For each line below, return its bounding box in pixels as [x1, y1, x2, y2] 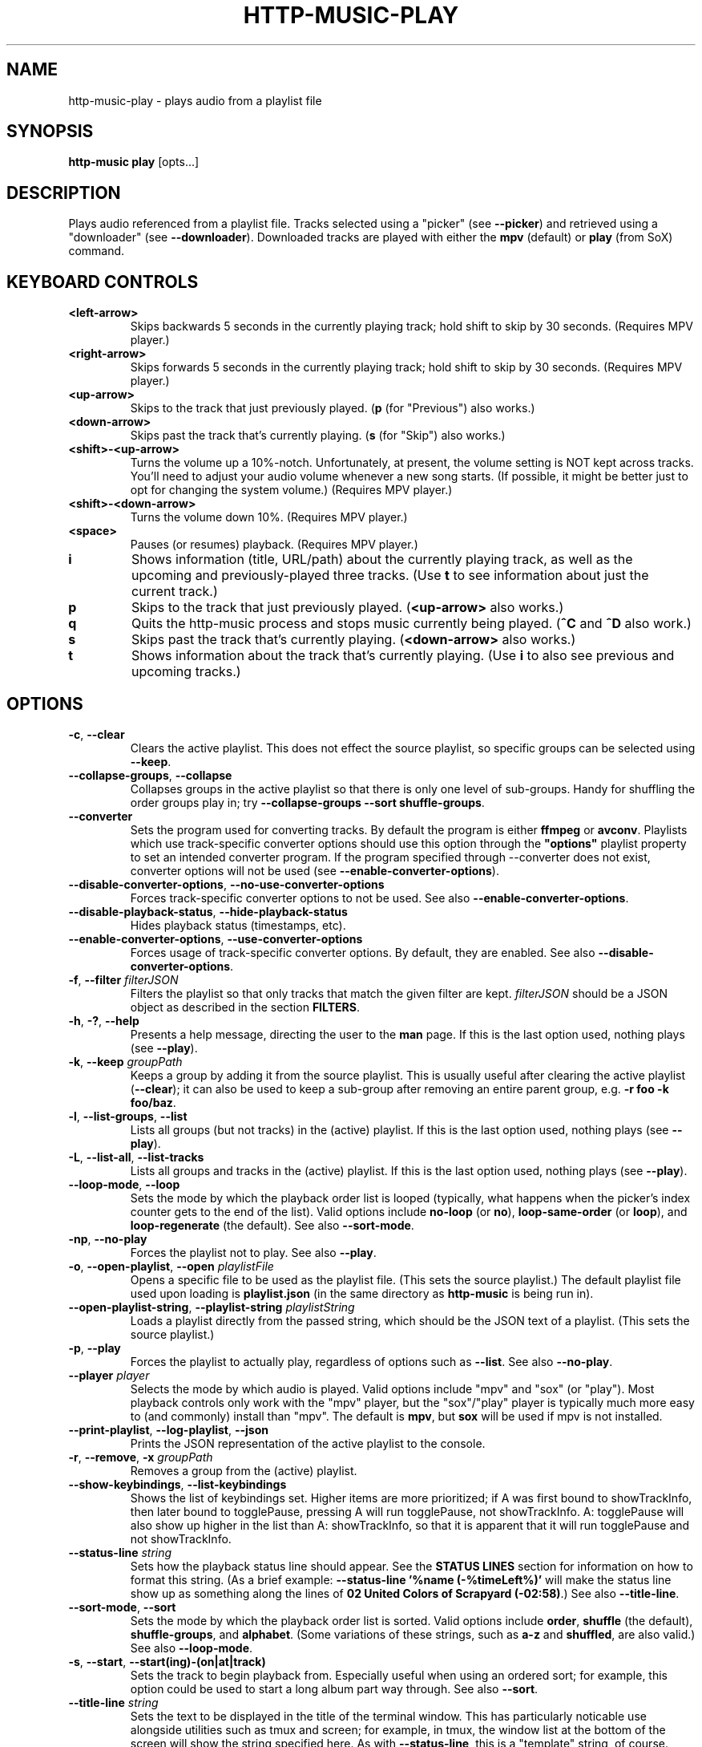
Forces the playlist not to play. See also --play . [130, 1245, 377, 1259]
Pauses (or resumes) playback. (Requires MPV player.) [130, 537, 418, 552]
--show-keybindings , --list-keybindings [68, 1477, 287, 1491]
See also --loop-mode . [130, 1640, 253, 1655]
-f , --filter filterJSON [68, 972, 179, 987]
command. [68, 244, 125, 258]
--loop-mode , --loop [68, 1177, 180, 1191]
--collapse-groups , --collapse [68, 768, 232, 782]
